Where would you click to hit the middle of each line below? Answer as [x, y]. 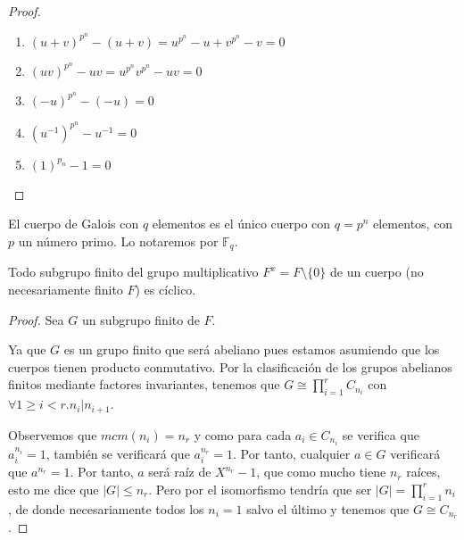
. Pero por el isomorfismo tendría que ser [260, 489]
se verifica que [381, 434]
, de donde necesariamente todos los [106, 508]
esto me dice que [54, 489]
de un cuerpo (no [377, 272]
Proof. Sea [36, 319]
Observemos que [53, 434]
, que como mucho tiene [321, 472]
